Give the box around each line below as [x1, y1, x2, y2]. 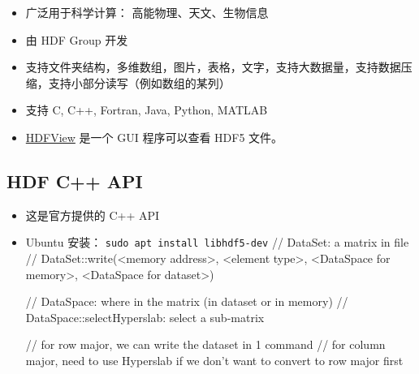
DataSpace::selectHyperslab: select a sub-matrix [25, 308, 265, 325]
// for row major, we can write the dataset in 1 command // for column [25, 336, 386, 353]
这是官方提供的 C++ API [25, 206, 160, 223]
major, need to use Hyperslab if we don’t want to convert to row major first [25, 351, 404, 368]
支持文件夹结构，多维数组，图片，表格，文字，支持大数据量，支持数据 [25, 58, 401, 75]
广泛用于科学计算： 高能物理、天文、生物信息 [25, 4, 269, 20]
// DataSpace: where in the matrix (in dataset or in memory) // [25, 293, 348, 310]
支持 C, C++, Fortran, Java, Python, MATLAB [25, 101, 268, 118]
